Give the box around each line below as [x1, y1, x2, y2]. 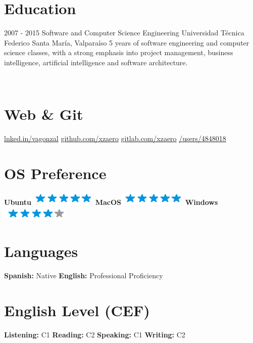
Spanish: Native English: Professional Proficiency [4, 270, 163, 281]
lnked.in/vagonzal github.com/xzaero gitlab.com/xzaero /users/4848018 [4, 133, 226, 144]
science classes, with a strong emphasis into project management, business [4, 47, 233, 58]
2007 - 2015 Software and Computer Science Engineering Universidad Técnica [4, 27, 244, 38]
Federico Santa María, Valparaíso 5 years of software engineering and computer [4, 37, 249, 48]
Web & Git [4, 104, 83, 124]
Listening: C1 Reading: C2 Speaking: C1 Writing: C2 [4, 329, 185, 339]
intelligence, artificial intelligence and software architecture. [4, 57, 188, 67]
